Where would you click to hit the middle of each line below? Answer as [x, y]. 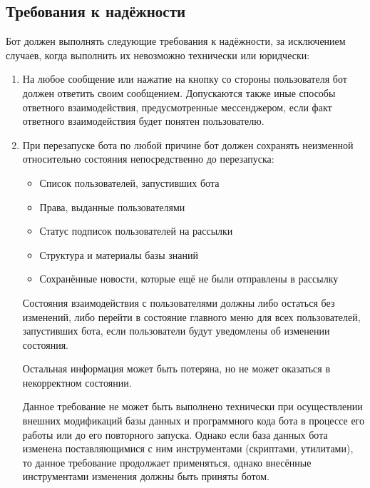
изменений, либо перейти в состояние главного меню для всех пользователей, [191, 316]
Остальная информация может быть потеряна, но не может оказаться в [176, 368]
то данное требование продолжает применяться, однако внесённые [167, 462]
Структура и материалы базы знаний [119, 254]
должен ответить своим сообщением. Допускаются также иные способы [179, 92]
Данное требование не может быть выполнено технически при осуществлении [192, 406]
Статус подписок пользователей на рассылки [136, 231]
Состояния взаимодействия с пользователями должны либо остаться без [179, 302]
